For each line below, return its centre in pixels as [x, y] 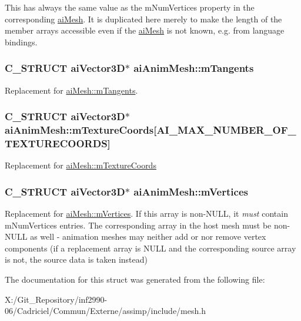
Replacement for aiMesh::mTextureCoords [81, 165]
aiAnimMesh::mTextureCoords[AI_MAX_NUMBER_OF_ [150, 130]
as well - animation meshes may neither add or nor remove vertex [148, 236]
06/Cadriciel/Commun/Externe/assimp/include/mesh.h [105, 311]
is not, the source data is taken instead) [76, 259]
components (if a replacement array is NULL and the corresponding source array [150, 248]
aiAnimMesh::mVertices [191, 191]
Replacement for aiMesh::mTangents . [71, 90]
